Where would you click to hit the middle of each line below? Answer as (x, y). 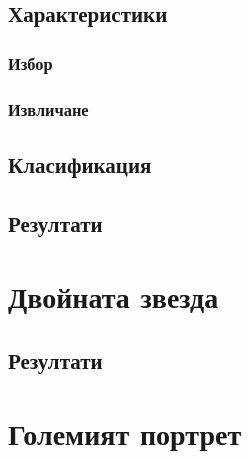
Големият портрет (125, 433)
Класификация (80, 163)
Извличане (48, 108)
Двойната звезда (113, 296)
